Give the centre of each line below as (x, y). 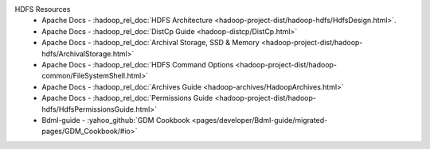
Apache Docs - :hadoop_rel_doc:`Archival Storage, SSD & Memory (151, 43)
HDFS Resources (43, 9)
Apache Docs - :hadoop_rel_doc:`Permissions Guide (127, 98)
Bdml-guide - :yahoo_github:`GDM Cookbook (116, 120)
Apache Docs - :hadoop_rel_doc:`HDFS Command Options (138, 64)
